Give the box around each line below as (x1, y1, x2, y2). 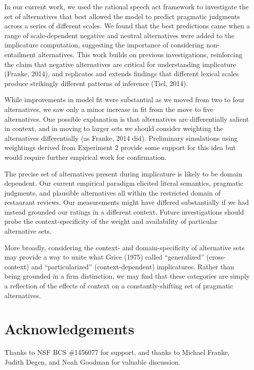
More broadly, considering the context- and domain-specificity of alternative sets (4, 242, 245, 252)
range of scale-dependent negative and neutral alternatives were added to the (4, 30, 234, 40)
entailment (4, 49, 36, 59)
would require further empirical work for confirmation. (4, 152, 167, 162)
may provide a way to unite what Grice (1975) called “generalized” (4, 252, 204, 262)
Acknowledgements (4, 319, 135, 339)
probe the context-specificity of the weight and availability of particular (4, 216, 218, 226)
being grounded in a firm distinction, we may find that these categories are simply (4, 271, 250, 281)
